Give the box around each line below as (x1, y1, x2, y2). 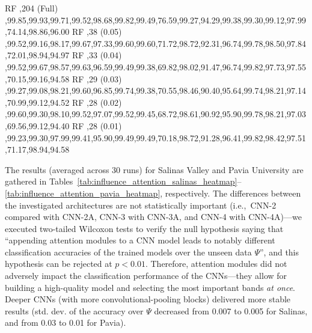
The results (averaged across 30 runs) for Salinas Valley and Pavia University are (5, 163, 304, 176)
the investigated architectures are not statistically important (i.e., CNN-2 (5, 198, 277, 211)
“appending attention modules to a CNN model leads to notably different (5, 234, 275, 246)
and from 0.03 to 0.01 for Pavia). (5, 316, 126, 329)
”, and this (260, 245, 299, 258)
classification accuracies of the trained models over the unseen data (5, 245, 252, 258)
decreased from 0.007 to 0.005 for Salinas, (154, 304, 308, 317)
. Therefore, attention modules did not (145, 257, 287, 270)
